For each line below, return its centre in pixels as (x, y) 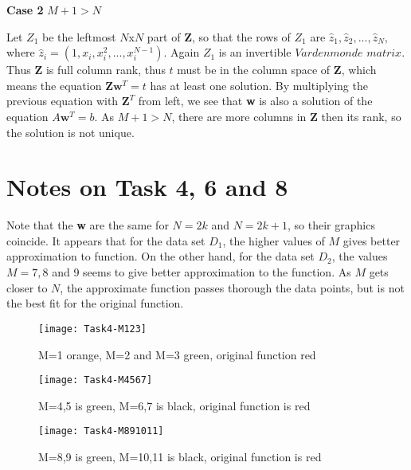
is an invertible (255, 52)
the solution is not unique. (70, 132)
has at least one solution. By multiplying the (259, 85)
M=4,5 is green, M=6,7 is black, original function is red (174, 405)
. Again (182, 52)
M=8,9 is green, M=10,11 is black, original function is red (180, 456)
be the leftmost (79, 36)
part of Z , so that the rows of (219, 36)
